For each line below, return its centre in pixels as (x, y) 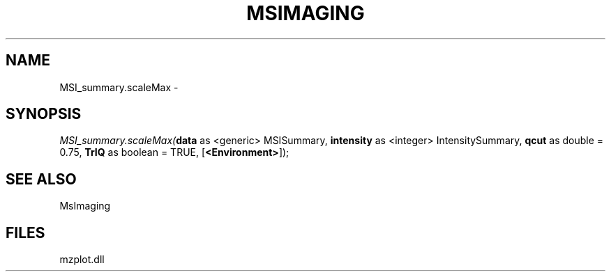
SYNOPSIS (44, 114)
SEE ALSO (41, 179)
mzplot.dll (82, 260)
